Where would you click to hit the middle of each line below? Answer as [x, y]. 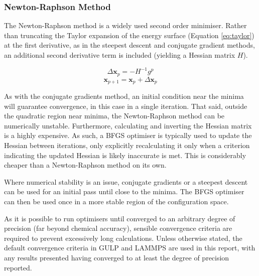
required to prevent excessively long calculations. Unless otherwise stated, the [123, 238]
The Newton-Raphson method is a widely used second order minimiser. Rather [125, 25]
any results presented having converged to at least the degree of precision [117, 257]
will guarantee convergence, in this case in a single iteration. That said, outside [126, 106]
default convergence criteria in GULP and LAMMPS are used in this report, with [130, 248]
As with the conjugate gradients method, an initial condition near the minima [124, 96]
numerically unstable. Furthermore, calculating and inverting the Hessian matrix [128, 125]
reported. [18, 267]
